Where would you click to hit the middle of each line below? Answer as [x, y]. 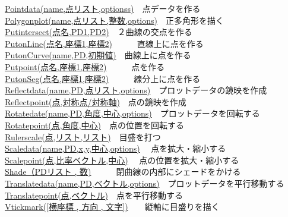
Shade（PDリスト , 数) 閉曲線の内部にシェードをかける [123, 172]
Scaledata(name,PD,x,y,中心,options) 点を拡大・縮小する [115, 148]
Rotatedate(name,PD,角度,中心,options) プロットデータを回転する [132, 113]
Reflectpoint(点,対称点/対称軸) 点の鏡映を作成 [96, 101]
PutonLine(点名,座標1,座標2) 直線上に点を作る [104, 43]
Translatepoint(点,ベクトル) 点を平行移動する [94, 195]
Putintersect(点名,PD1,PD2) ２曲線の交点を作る [99, 32]
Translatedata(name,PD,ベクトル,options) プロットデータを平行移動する [145, 183]
